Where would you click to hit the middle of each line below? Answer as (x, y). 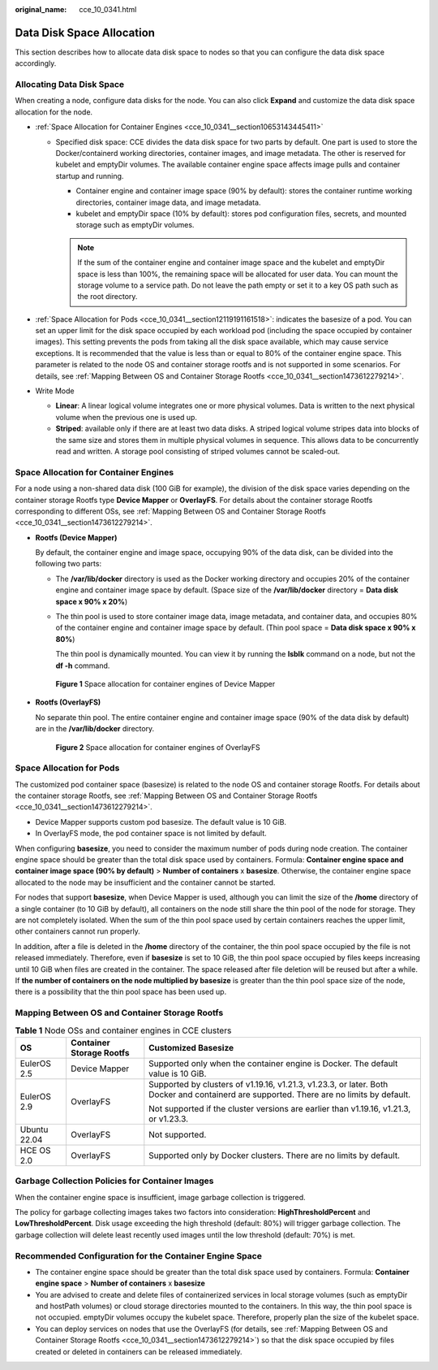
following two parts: (68, 564)
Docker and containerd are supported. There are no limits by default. (280, 1095)
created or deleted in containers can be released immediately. (139, 1351)
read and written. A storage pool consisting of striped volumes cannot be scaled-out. (198, 451)
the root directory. (107, 297)
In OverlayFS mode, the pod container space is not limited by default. (151, 834)
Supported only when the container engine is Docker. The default (273, 1063)
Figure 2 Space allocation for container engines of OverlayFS (158, 747)
